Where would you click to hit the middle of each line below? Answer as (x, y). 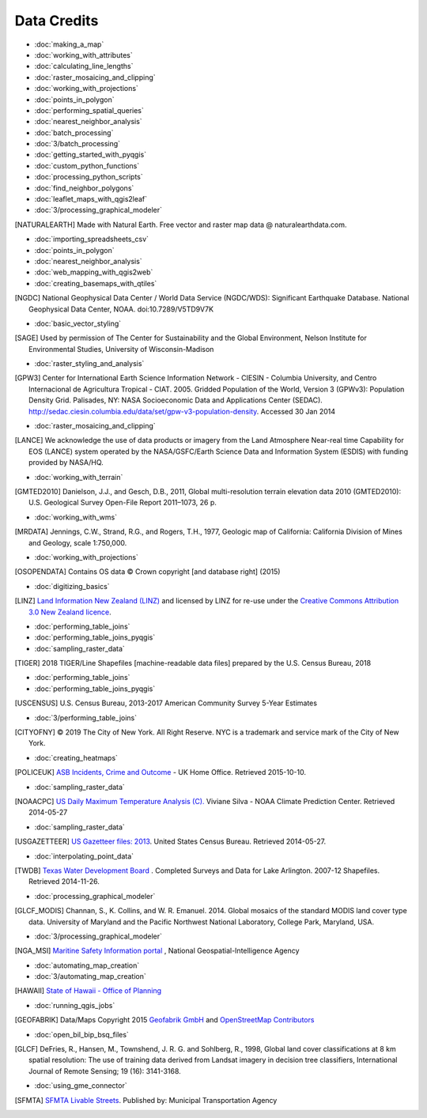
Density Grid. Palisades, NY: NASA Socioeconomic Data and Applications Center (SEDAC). (176, 400)
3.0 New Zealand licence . (70, 612)
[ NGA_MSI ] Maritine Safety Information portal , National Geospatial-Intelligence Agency (157, 951)
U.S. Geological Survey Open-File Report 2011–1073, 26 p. (123, 503)
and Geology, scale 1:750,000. (78, 542)
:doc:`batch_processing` (74, 132)
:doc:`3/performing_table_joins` (86, 718)
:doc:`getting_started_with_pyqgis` (90, 155)
